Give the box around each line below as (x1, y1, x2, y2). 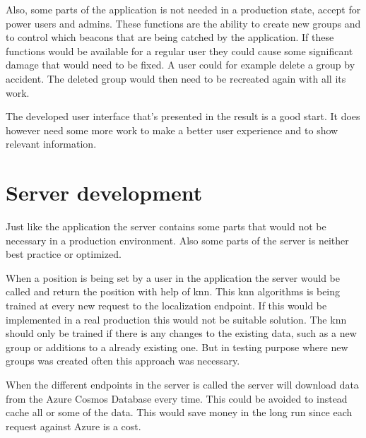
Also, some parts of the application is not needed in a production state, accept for (6, 2, 361, 16)
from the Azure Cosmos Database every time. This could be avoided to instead (6, 391, 348, 406)
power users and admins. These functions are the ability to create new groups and (6, 16, 361, 30)
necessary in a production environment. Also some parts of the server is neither (6, 232, 349, 247)
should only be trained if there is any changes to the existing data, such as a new (6, 326, 357, 341)
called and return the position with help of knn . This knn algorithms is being (6, 284, 341, 299)
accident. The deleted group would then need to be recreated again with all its (6, 71, 346, 85)
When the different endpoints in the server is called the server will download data (6, 377, 359, 391)
